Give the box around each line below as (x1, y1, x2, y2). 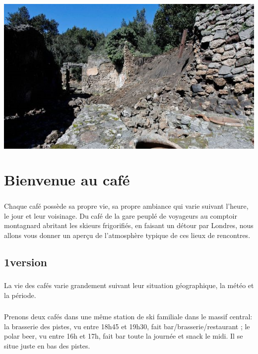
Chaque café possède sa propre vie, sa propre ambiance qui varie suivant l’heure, (4, 200, 249, 211)
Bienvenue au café (4, 170, 130, 190)
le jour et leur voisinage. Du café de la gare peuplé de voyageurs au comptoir (4, 210, 237, 221)
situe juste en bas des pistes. (4, 340, 90, 351)
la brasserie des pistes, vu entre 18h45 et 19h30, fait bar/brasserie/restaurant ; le (4, 321, 250, 331)
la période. (4, 290, 36, 300)
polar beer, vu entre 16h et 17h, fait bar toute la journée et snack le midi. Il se (4, 331, 243, 341)
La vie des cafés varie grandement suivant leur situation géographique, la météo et (4, 280, 254, 291)
